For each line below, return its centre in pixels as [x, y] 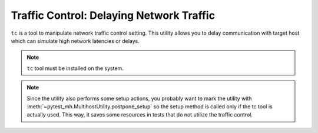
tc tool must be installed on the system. [75, 68]
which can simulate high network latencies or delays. [75, 41]
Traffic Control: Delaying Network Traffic [113, 15]
